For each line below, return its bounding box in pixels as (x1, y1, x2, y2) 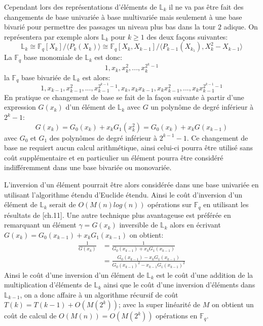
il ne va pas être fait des (169, 2, 244, 12)
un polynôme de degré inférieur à (151, 102, 254, 112)
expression (4, 102, 36, 112)
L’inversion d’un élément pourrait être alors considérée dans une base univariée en (4, 179, 259, 190)
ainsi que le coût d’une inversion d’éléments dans (103, 279, 255, 290)
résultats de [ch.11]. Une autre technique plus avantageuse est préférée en (4, 209, 231, 220)
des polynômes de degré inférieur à (49, 132, 157, 143)
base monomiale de (23, 52, 83, 62)
